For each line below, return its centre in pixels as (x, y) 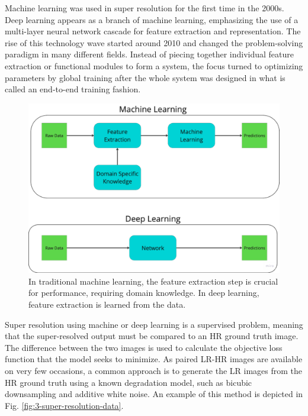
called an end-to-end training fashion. (73, 89)
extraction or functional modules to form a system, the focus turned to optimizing (154, 65)
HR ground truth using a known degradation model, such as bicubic (129, 382)
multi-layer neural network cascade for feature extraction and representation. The (153, 31)
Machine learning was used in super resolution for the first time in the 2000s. (145, 8)
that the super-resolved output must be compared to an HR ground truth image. (152, 336)
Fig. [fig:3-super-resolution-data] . (64, 405)
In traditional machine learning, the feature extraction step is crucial (153, 281)
